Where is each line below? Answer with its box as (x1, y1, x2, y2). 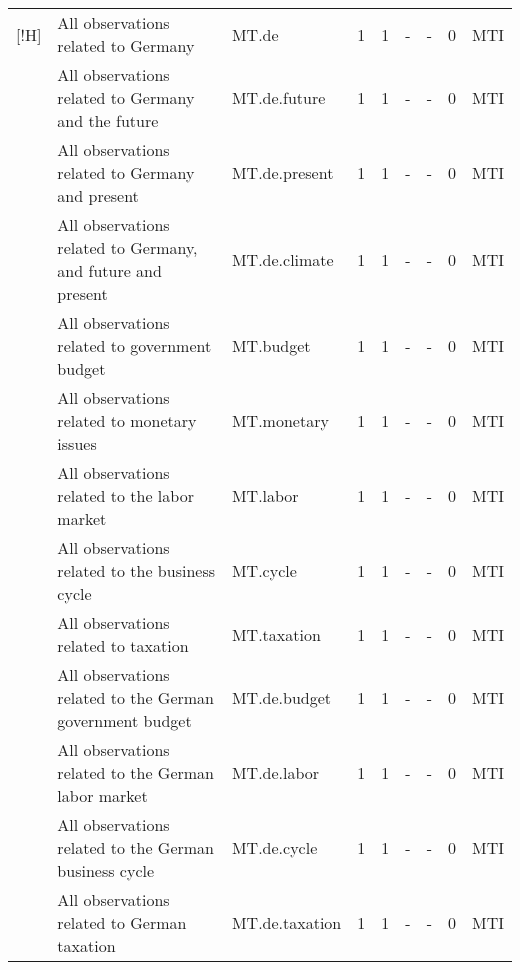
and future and (57, 259, 162, 282)
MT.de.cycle (231, 836, 318, 859)
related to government (57, 334, 212, 357)
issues (57, 432, 97, 455)
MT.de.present (231, 161, 334, 184)
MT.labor (231, 484, 299, 507)
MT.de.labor (231, 761, 320, 784)
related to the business (57, 559, 215, 582)
